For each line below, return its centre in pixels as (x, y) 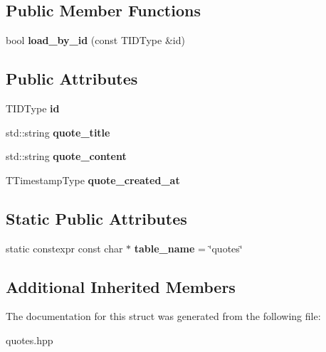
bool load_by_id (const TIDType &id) (95, 40)
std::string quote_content (66, 156)
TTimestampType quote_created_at (93, 180)
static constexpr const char (64, 248)
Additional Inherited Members (121, 286)
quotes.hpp (30, 340)
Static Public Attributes (96, 218)
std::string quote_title (58, 132)
